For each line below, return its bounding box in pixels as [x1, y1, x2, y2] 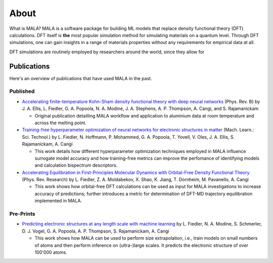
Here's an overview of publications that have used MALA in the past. [9, 75, 152, 81]
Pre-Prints [9, 210, 35, 217]
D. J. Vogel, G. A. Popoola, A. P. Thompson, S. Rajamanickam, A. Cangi [22, 228, 169, 234]
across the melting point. [34, 120, 86, 126]
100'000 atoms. [34, 249, 68, 255]
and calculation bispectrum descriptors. [34, 162, 118, 168]
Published [9, 88, 35, 95]
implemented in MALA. [34, 198, 82, 204]
